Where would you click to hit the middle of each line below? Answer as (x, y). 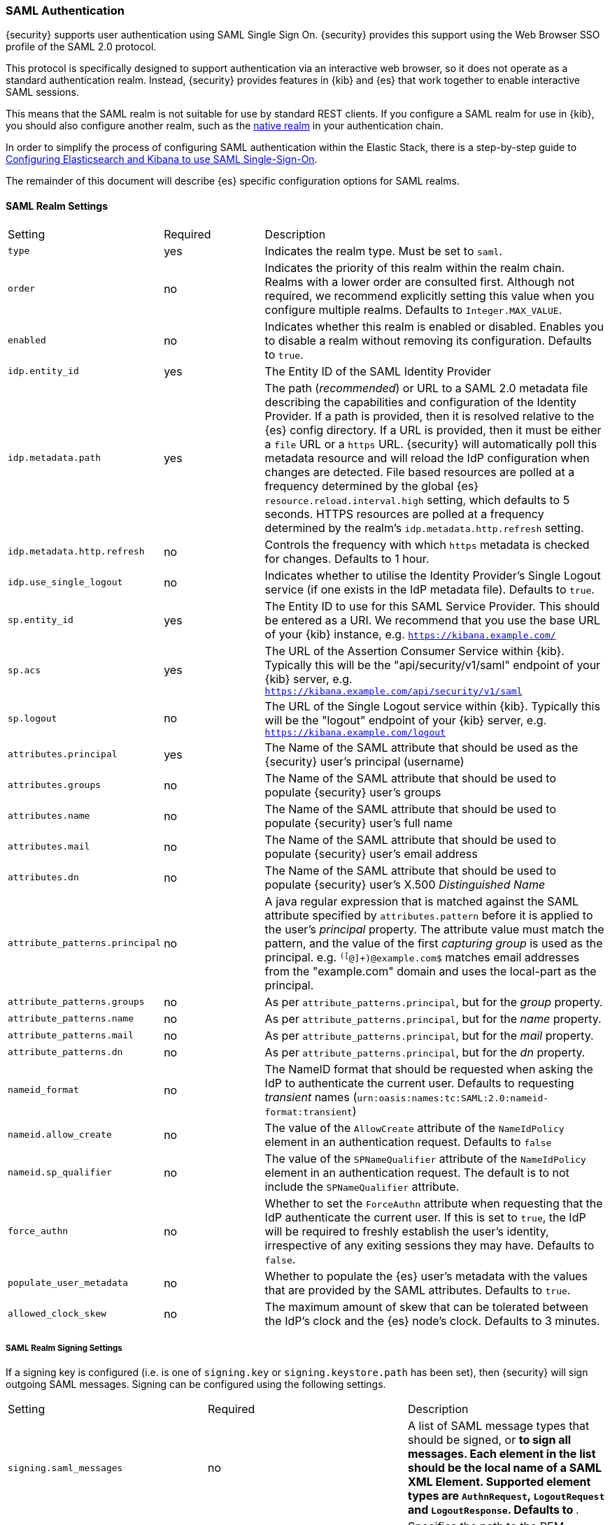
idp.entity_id (43, 371)
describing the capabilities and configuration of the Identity (421, 402)
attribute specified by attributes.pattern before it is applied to (429, 915)
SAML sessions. (42, 92)
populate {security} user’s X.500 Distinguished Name (405, 884)
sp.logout (33, 718)
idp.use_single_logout (65, 582)
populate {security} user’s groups (353, 792)
